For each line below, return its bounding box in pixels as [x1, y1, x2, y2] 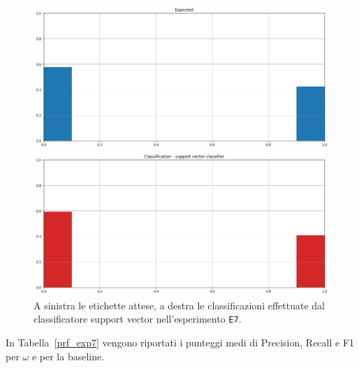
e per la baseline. [31, 348, 105, 363]
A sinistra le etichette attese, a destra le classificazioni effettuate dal [34, 297, 325, 312]
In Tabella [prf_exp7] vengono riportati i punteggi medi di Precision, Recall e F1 [6, 334, 355, 349]
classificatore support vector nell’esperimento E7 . [34, 311, 242, 326]
